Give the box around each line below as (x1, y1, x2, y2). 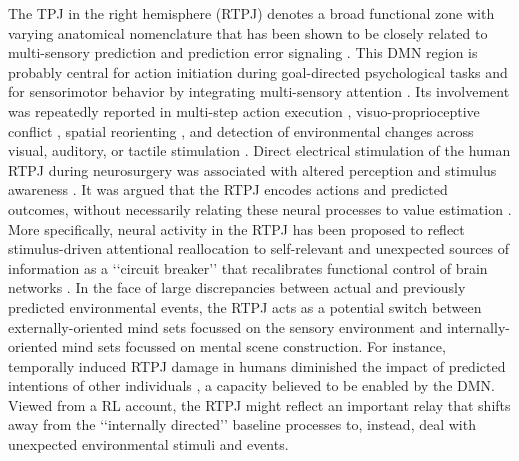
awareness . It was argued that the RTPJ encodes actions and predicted (8, 179, 448, 200)
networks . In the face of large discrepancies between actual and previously (8, 277, 466, 298)
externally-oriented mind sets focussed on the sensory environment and (8, 316, 443, 337)
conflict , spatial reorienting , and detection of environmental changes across (8, 120, 474, 141)
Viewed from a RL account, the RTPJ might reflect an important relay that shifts (8, 394, 511, 415)
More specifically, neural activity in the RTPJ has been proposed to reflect (8, 218, 465, 239)
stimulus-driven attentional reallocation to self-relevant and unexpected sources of (8, 238, 510, 259)
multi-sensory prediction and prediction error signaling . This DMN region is (8, 42, 478, 63)
